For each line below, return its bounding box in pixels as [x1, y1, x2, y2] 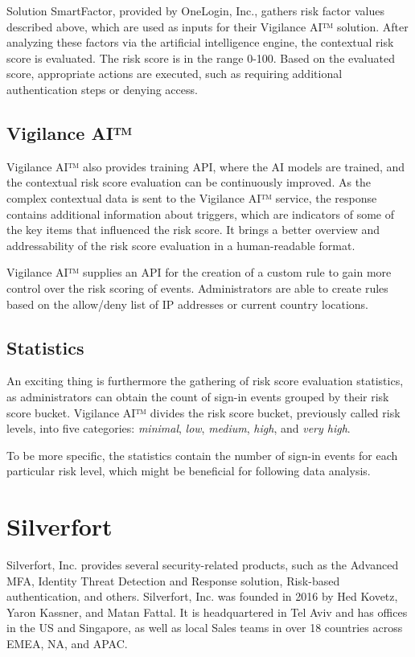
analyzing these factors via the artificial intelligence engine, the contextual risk [6, 34, 394, 51]
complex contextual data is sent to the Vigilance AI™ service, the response [6, 189, 377, 206]
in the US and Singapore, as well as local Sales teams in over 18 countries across [6, 619, 403, 636]
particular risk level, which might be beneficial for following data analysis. [6, 462, 371, 479]
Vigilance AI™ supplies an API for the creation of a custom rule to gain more [6, 264, 392, 281]
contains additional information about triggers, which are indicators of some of [6, 205, 394, 222]
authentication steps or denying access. [6, 80, 198, 97]
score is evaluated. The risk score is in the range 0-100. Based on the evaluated [6, 49, 395, 66]
